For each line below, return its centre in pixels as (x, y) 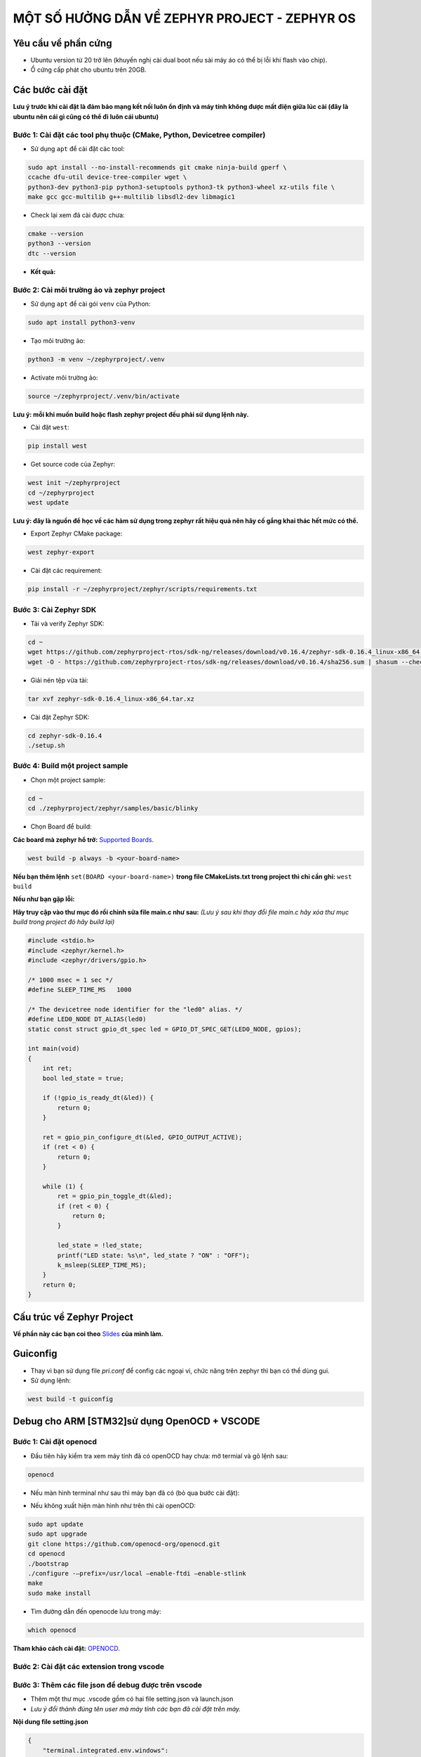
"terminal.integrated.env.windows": (105, 1750)
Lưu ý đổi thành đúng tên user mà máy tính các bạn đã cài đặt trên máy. (136, 1709)
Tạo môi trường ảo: (58, 340)
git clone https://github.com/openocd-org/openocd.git (124, 1544)
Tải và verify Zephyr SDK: (67, 624)
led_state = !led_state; (100, 1245)
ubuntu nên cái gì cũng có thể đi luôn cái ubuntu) (86, 117)
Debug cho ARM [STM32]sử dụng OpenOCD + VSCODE (136, 1421)
